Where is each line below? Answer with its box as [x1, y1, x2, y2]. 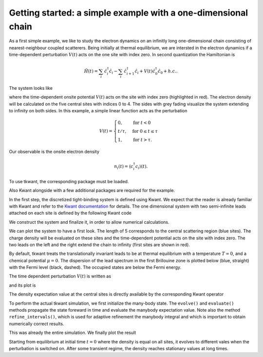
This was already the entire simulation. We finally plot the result [9, 330, 136, 336]
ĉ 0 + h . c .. [157, 68, 178, 75]
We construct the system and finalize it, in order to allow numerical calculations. [9, 219, 169, 225]
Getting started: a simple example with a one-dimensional [9, 7, 248, 18]
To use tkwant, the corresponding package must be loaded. [9, 178, 129, 184]
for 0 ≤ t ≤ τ [132, 128, 158, 134]
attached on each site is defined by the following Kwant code [9, 210, 131, 216]
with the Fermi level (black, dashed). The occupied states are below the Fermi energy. [9, 264, 182, 271]
